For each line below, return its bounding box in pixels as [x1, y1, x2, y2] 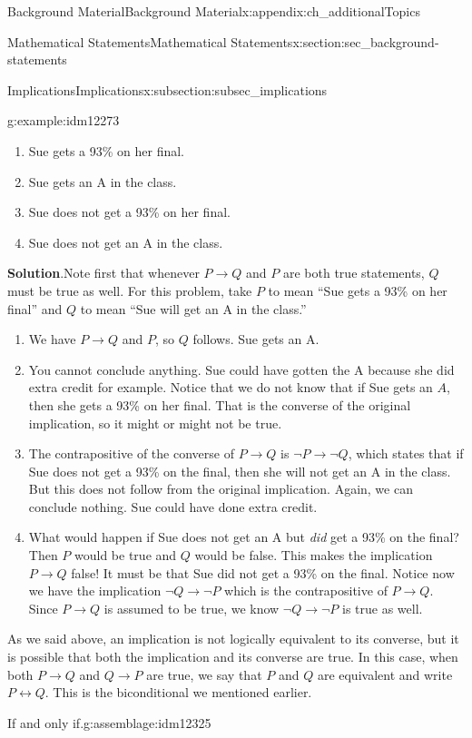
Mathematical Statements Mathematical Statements [7, 32, 293, 51]
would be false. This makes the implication [194, 546, 433, 565]
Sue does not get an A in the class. [28, 232, 223, 251]
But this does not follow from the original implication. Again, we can [28, 479, 413, 498]
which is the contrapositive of [224, 581, 388, 600]
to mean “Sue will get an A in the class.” [80, 299, 307, 318]
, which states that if [348, 444, 464, 463]
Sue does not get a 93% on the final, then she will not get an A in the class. [28, 461, 451, 480]
